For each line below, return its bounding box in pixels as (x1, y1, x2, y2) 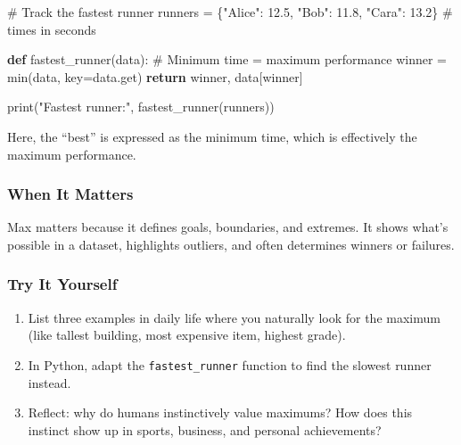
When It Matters (7, 183, 134, 205)
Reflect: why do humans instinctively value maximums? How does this (28, 403, 413, 422)
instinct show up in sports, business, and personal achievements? (28, 420, 382, 439)
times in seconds (7, 20, 96, 38)
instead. (28, 373, 71, 391)
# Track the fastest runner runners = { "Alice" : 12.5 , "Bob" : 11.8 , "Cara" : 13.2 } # (7, 3, 453, 21)
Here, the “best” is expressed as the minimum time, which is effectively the (7, 127, 417, 145)
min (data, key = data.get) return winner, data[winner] (7, 67, 303, 86)
